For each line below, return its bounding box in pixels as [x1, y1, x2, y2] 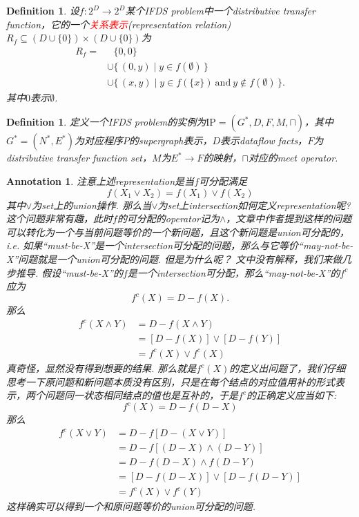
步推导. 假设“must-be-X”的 [6, 265, 123, 280]
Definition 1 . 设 [6, 3, 79, 17]
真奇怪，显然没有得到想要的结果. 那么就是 [6, 361, 197, 375]
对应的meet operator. [248, 150, 338, 165]
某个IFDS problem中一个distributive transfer [125, 3, 316, 17]
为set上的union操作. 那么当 [32, 197, 152, 212]
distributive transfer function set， [6, 150, 152, 165]
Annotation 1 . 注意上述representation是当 [6, 174, 195, 188]
